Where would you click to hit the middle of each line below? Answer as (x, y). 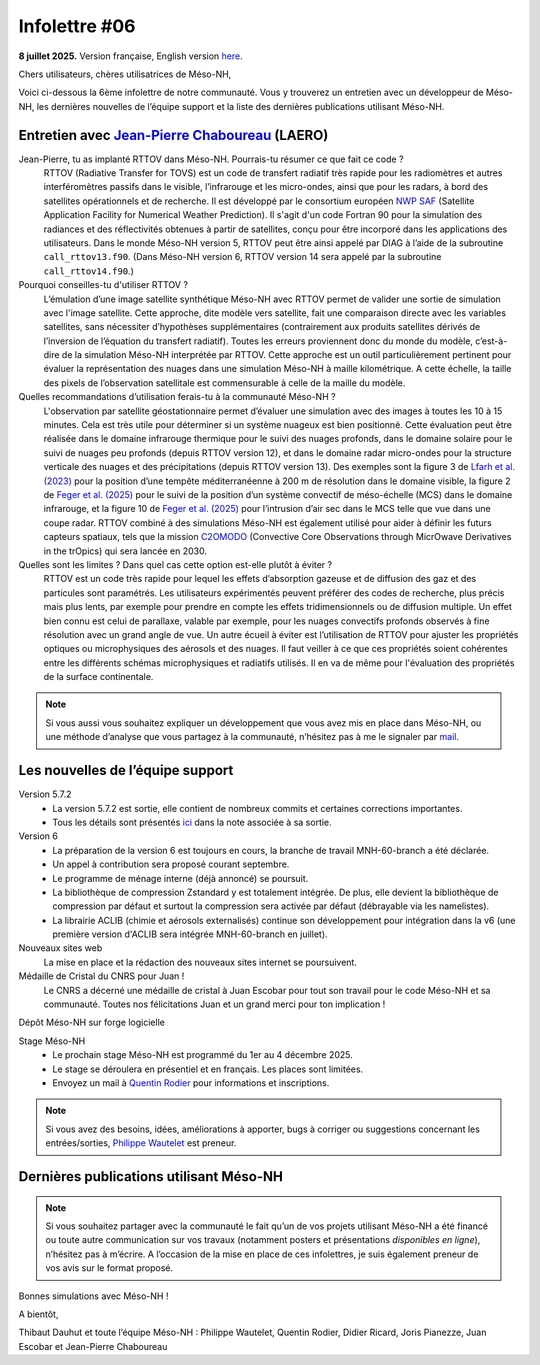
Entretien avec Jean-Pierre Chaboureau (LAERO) (173, 135)
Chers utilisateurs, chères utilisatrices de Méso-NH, (125, 74)
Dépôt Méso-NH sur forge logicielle (91, 1022)
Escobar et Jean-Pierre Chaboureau (93, 1346)
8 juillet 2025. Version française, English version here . (131, 56)
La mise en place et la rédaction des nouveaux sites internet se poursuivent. (200, 962)
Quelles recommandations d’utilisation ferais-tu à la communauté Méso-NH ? (177, 397)
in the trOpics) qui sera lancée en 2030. (125, 551)
